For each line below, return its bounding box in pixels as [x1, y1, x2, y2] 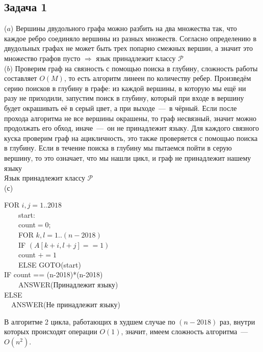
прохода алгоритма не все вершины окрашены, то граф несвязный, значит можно [4, 112, 256, 123]
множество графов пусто [4, 52, 81, 63]
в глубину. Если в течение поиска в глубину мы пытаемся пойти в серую [4, 142, 232, 153]
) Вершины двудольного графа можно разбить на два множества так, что [10, 23, 237, 34]
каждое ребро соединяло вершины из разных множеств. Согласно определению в [4, 33, 257, 43]
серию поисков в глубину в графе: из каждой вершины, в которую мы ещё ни [4, 82, 246, 93]
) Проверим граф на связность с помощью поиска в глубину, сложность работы [10, 63, 258, 73]
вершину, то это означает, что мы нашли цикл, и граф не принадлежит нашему [4, 152, 251, 163]
